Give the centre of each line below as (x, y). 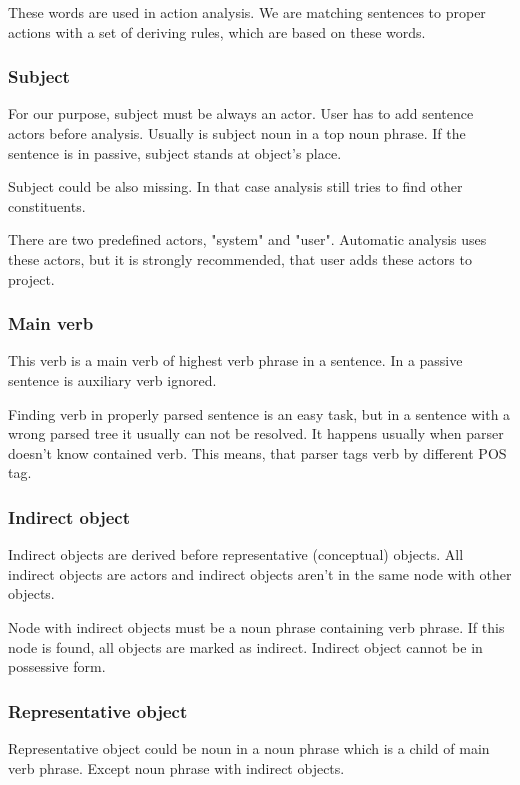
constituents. (47, 205)
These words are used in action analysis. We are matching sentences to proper (247, 12)
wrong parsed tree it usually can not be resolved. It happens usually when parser (256, 433)
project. (31, 278)
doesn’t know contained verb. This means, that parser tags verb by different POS (257, 452)
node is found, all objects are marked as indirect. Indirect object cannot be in (245, 646)
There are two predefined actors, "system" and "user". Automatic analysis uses (247, 239)
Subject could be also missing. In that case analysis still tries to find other (235, 186)
